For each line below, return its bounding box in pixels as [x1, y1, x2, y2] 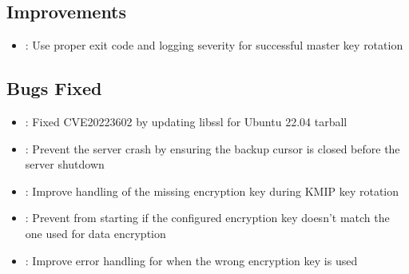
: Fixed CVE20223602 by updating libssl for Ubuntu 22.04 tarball [25, 113, 347, 129]
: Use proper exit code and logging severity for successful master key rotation [25, 37, 403, 54]
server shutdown [25, 156, 105, 173]
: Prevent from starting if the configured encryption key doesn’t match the [25, 209, 390, 226]
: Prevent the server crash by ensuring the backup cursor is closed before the [25, 140, 400, 157]
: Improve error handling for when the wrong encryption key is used [25, 252, 358, 268]
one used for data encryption [25, 224, 166, 241]
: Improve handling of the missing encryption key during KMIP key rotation [25, 182, 399, 199]
